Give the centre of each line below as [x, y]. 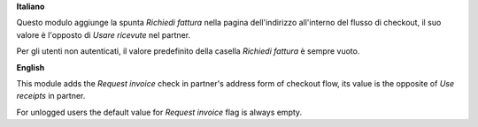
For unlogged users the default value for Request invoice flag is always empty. [159, 112]
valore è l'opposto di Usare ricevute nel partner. [103, 34]
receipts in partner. [51, 96]
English [31, 67]
